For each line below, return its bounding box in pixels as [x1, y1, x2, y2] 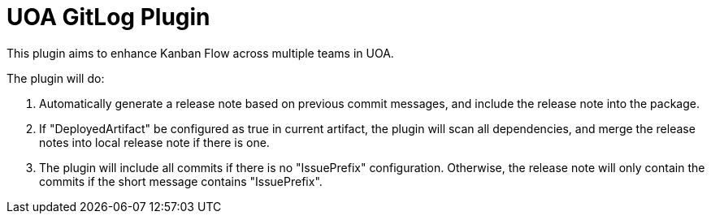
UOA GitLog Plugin [7, 3, 210, 31]
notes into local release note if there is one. [39, 135, 270, 149]
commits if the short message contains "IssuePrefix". [39, 174, 323, 188]
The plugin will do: [7, 71, 105, 85]
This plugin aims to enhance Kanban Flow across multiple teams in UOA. [7, 45, 394, 60]
